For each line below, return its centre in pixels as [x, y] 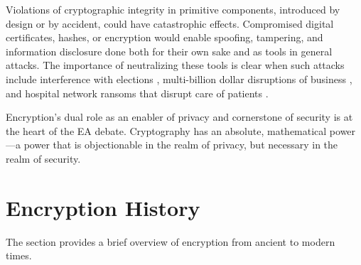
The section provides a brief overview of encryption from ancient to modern [171, 241]
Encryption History [103, 207]
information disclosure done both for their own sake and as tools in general [169, 51]
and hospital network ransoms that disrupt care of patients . [137, 93]
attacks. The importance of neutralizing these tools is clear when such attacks [175, 65]
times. [19, 255]
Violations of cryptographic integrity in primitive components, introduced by [173, 9]
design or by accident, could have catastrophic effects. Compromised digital [170, 23]
